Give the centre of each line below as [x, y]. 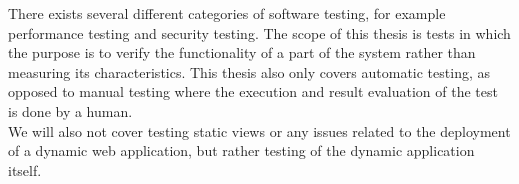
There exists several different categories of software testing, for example [227, 13]
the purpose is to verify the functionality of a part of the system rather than [242, 52]
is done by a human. [70, 110]
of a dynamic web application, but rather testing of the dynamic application [241, 150]
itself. [25, 169]
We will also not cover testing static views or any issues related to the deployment [259, 130]
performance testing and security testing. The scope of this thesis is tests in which [259, 32]
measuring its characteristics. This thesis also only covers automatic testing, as [249, 71]
